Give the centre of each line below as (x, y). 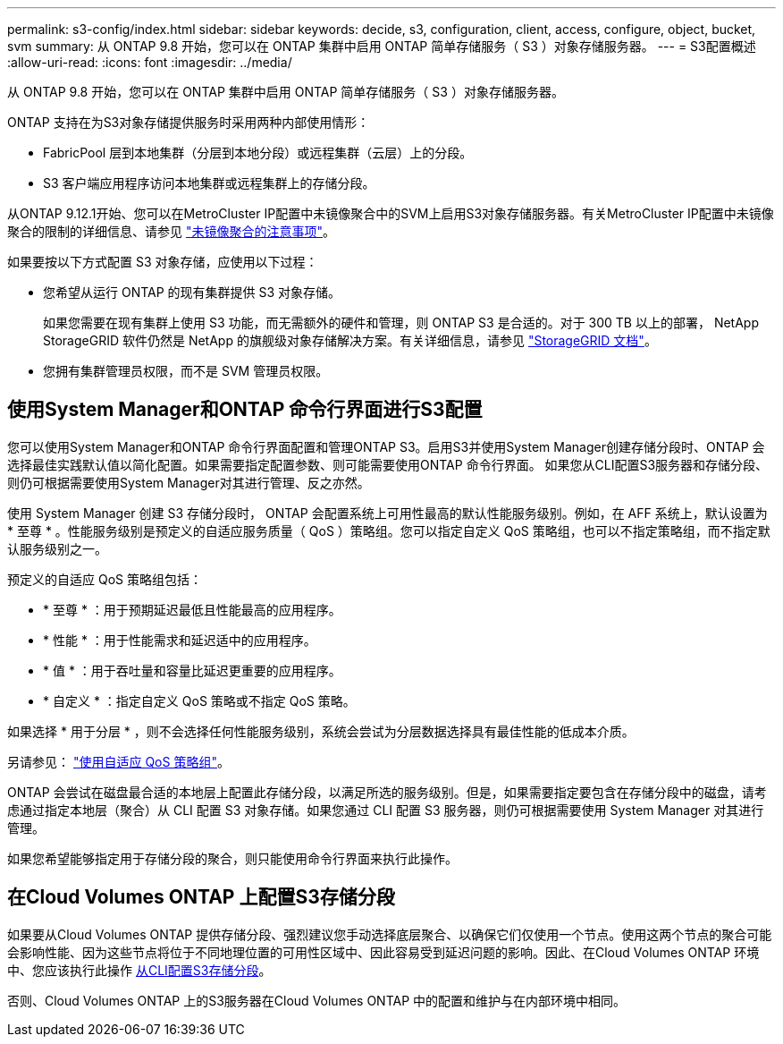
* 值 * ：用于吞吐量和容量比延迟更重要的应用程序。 (192, 670)
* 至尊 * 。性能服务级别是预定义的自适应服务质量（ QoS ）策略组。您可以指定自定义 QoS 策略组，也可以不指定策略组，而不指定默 (389, 530)
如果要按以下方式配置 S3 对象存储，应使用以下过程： (163, 262)
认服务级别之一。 (57, 548)
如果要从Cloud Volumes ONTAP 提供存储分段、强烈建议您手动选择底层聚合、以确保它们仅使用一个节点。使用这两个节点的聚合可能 (390, 934)
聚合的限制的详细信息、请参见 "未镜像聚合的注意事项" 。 (171, 231)
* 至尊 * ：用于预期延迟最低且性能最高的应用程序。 (192, 609)
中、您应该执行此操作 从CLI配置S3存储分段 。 (139, 970)
